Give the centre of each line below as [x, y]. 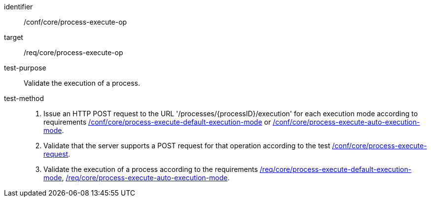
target [14, 37]
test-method [24, 98]
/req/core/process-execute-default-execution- [336, 169]
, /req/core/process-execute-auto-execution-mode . [146, 178]
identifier [18, 7]
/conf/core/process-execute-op [75, 22]
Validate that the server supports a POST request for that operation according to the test [187, 146]
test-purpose [25, 68]
